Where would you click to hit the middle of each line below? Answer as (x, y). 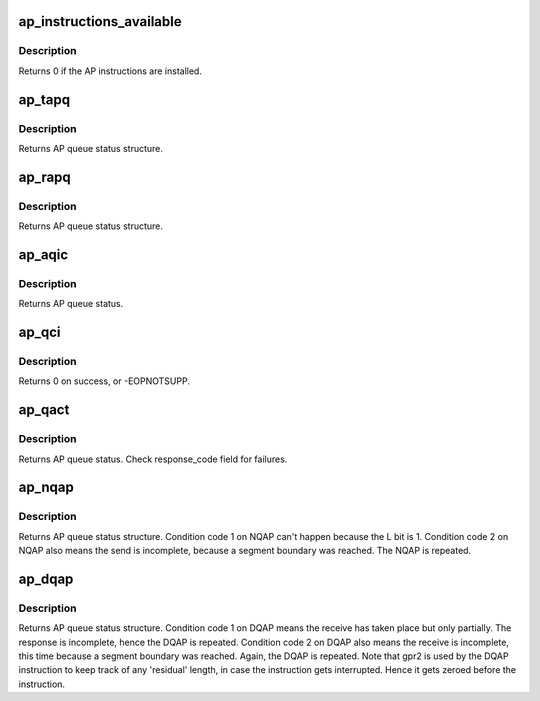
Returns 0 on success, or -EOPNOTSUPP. (104, 381)
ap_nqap (46, 487)
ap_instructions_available (100, 21)
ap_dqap (46, 578)
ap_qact (44, 410)
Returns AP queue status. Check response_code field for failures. (153, 459)
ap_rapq (45, 176)
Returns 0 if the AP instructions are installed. (110, 71)
